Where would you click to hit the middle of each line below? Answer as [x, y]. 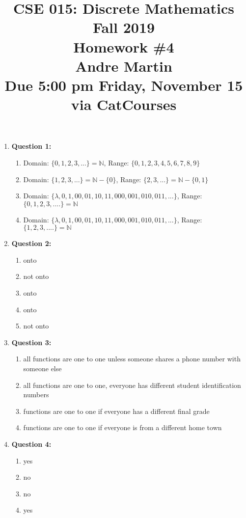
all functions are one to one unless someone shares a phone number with [132, 359]
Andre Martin [124, 66]
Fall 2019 [124, 27]
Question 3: [31, 342]
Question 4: [31, 444]
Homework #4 [124, 46]
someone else [42, 368]
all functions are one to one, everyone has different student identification [132, 385]
